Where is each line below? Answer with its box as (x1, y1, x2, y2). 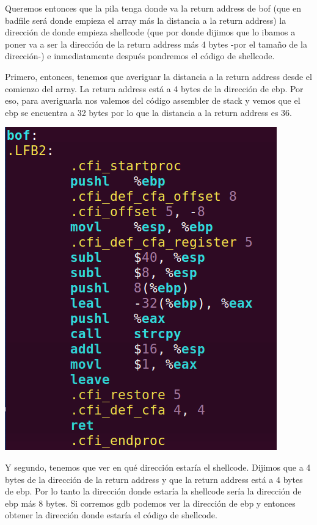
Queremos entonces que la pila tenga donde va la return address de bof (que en (5, 2, 302, 14)
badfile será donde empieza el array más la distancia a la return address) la (5, 13, 286, 26)
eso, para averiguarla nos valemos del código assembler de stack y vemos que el (5, 94, 301, 107)
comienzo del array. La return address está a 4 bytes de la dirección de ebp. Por (5, 82, 304, 95)
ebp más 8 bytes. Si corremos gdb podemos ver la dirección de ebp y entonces (5, 496, 296, 509)
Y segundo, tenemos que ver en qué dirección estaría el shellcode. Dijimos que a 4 (5, 460, 311, 473)
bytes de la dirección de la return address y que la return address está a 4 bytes (5, 472, 303, 485)
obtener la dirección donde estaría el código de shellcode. (5, 509, 217, 521)
